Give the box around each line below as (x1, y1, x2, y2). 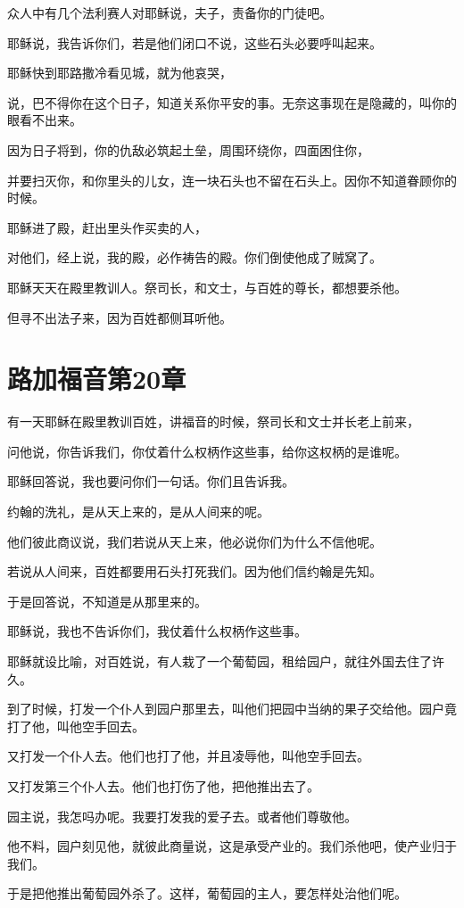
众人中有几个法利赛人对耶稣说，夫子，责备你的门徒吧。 (7, 4, 332, 21)
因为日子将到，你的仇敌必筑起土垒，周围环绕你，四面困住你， (7, 140, 369, 159)
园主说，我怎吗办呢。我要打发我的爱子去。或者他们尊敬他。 (7, 806, 357, 825)
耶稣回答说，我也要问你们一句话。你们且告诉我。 (7, 472, 294, 491)
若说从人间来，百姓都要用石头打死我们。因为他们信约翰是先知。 (7, 562, 382, 581)
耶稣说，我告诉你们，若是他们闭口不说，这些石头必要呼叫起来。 (7, 33, 382, 52)
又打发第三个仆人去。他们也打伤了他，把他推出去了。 (7, 776, 319, 795)
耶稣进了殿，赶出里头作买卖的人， (7, 218, 207, 236)
